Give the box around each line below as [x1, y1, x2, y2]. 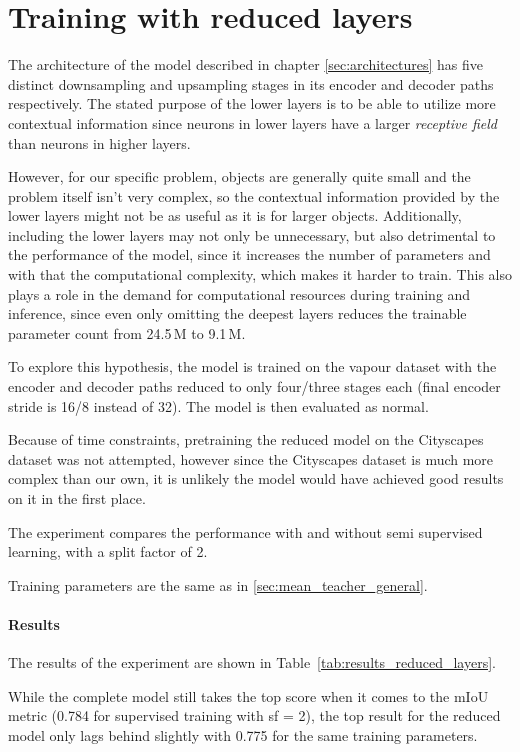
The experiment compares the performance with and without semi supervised [8, 521, 483, 542]
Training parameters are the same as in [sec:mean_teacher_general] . [8, 574, 428, 595]
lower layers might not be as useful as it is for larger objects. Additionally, [8, 205, 462, 226]
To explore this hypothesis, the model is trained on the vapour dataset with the [8, 356, 497, 377]
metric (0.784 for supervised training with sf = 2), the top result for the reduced [8, 705, 501, 726]
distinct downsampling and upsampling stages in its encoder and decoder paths [8, 73, 494, 94]
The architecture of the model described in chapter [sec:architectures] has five [8, 54, 483, 75]
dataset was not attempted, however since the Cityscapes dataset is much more [8, 448, 494, 469]
